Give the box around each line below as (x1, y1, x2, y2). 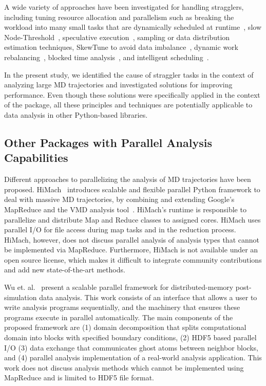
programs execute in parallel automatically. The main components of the (4, 311, 233, 322)
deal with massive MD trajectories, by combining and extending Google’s (4, 194, 235, 205)
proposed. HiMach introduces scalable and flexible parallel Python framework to (4, 183, 260, 194)
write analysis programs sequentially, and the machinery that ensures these (4, 302, 240, 313)
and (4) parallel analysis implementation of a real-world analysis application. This (4, 352, 262, 363)
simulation (4, 291, 37, 302)
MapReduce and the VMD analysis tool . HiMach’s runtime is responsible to (4, 204, 246, 214)
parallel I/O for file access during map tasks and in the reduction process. (4, 224, 236, 235)
